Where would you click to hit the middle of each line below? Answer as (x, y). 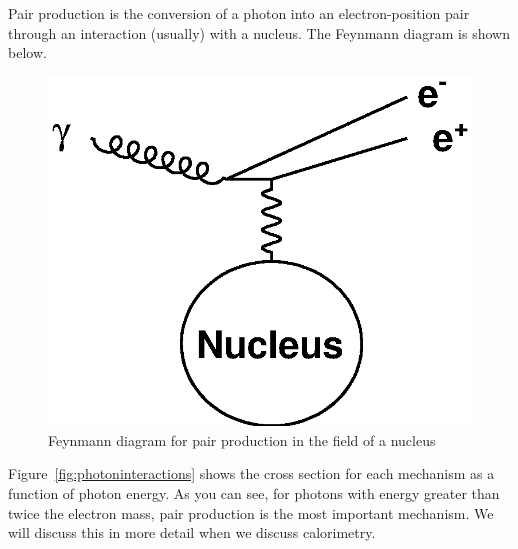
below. (27, 52)
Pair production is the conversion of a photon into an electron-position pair (239, 13)
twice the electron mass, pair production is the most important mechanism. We (251, 512)
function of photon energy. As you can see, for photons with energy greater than (254, 493)
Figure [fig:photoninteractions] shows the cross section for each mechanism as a (251, 473)
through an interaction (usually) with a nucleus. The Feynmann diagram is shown (259, 32)
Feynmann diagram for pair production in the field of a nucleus (242, 439)
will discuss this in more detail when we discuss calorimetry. (192, 532)
